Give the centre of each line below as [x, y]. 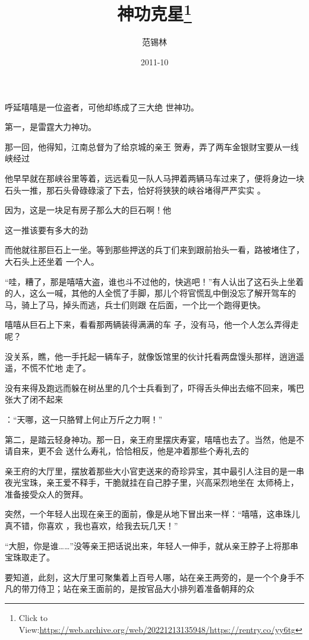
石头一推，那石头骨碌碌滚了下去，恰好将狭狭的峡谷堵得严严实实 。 [135, 190]
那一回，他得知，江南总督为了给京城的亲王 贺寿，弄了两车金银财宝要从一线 [152, 146]
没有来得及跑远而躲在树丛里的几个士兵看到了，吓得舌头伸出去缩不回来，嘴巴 [154, 387]
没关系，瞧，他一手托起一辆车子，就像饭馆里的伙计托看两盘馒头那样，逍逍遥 [154, 356]
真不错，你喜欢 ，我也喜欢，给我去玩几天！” [92, 526]
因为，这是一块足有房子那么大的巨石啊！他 [88, 210]
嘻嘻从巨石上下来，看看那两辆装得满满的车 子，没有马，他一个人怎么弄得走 [152, 324]
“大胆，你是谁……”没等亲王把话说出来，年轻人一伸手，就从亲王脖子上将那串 [152, 545]
